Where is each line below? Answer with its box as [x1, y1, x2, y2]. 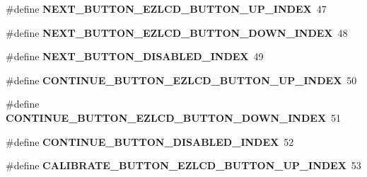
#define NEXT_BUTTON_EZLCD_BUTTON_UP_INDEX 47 [6, 1, 327, 16]
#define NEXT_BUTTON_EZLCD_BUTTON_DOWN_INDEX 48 [6, 25, 348, 40]
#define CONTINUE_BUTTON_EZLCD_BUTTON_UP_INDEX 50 [6, 72, 357, 87]
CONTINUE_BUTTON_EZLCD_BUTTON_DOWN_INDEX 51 [6, 110, 342, 125]
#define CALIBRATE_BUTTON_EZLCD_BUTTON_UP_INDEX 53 [6, 158, 361, 173]
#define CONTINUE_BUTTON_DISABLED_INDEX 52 [6, 134, 294, 149]
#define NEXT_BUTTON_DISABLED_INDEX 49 [6, 49, 264, 64]
